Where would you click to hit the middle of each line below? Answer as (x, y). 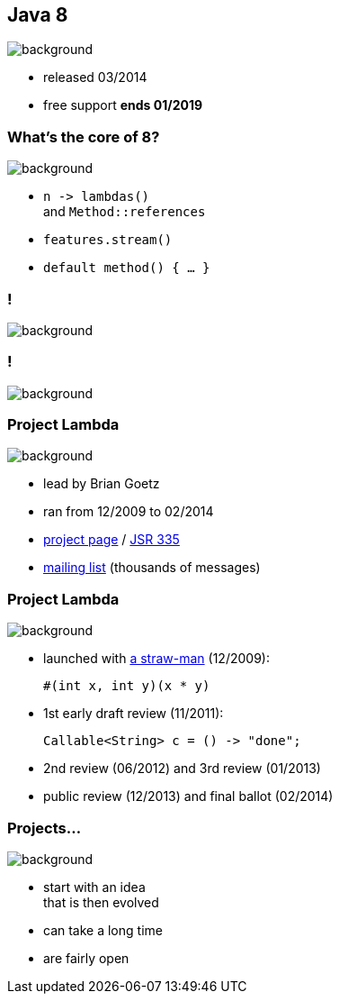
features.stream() (108, 240)
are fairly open (86, 958)
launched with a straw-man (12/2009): (156, 659)
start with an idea (94, 887)
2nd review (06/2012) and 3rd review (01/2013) (182, 769)
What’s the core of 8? (84, 136)
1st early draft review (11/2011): (134, 714)
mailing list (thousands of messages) (152, 568)
